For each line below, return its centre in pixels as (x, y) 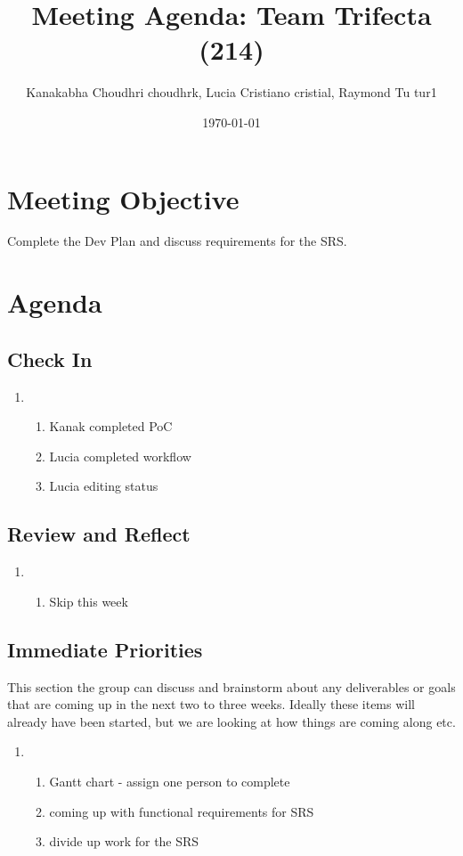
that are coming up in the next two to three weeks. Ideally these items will (211, 704)
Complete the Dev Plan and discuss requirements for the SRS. (177, 241)
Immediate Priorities (105, 649)
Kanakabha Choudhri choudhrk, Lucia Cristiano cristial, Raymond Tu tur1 (231, 92)
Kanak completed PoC (111, 426)
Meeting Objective (123, 198)
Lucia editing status (104, 486)
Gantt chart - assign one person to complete (170, 781)
